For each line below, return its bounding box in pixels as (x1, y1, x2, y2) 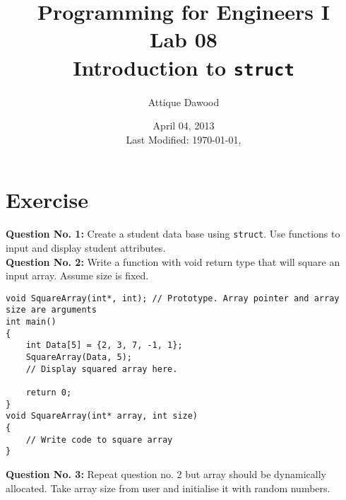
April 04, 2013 (153, 118, 215, 133)
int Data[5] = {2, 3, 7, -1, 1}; (25, 340, 183, 351)
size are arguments (6, 305, 97, 315)
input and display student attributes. (6, 240, 166, 255)
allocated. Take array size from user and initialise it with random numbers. (6, 480, 330, 495)
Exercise (6, 185, 88, 214)
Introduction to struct (73, 52, 294, 81)
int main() (6, 317, 56, 327)
